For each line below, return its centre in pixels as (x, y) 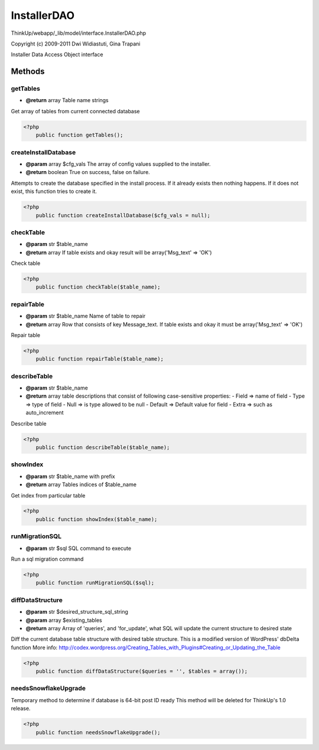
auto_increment (45, 412)
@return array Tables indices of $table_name (81, 484)
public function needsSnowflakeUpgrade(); (98, 732)
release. (21, 709)
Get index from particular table (48, 495)
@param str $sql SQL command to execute (79, 548)
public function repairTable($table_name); (100, 359)
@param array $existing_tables (64, 620)
